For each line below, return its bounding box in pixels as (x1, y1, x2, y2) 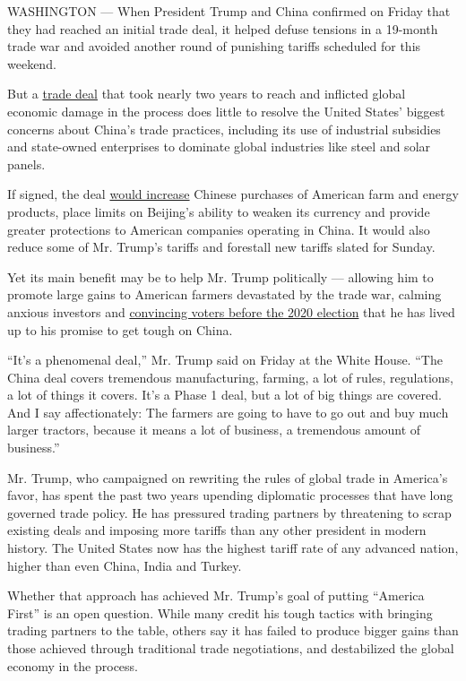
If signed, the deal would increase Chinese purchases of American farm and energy (7, 185, 459, 203)
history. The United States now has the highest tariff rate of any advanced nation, (7, 539, 459, 557)
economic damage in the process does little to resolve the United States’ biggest (7, 101, 445, 120)
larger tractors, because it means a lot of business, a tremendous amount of (7, 420, 421, 439)
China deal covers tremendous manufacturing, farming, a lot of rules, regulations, (7, 367, 453, 386)
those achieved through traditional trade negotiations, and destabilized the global (7, 639, 454, 657)
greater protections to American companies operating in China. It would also (7, 220, 430, 238)
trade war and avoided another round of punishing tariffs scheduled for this (7, 37, 421, 56)
